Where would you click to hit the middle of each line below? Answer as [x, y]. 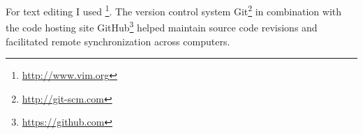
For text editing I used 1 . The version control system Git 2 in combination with [174, 10]
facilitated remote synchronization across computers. [118, 41]
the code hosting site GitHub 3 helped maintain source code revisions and [162, 26]
